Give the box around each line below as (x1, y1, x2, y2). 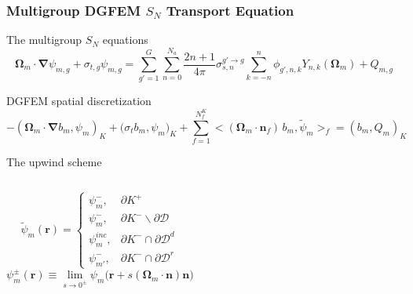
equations (102, 31, 148, 48)
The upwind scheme (6, 154, 102, 170)
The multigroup (6, 31, 82, 48)
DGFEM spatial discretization (6, 93, 152, 109)
